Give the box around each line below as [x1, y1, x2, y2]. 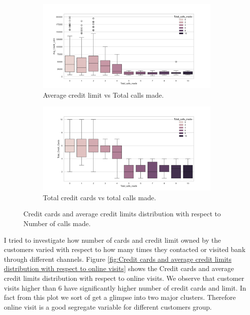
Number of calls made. [23, 218, 91, 228]
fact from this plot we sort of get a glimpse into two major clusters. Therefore [4, 292, 236, 302]
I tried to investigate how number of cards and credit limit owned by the [4, 234, 221, 245]
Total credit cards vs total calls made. [43, 192, 156, 202]
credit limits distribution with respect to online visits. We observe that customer [4, 273, 245, 283]
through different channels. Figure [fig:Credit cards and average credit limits [4, 253, 232, 264]
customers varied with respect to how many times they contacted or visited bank [4, 244, 246, 254]
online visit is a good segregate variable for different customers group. [4, 301, 212, 312]
